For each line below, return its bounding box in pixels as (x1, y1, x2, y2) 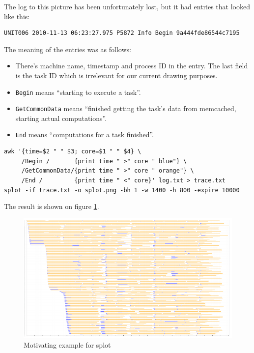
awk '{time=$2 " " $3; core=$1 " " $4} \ (4, 148, 141, 155)
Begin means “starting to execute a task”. (15, 87, 141, 97)
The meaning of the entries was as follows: (4, 44, 131, 54)
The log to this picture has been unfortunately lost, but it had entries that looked (4, 1, 250, 11)
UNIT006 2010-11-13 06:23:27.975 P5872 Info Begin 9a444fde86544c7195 (4, 29, 240, 37)
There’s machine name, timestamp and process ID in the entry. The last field (15, 60, 248, 71)
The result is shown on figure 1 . (4, 201, 99, 211)
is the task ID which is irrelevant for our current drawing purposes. (15, 70, 218, 80)
